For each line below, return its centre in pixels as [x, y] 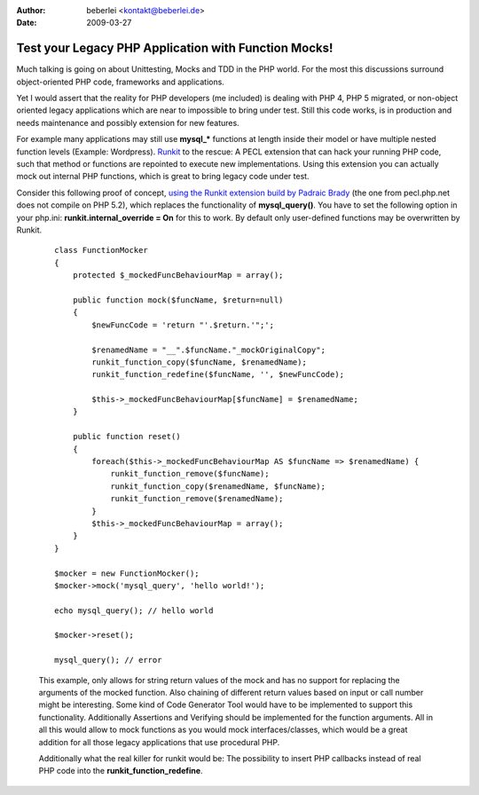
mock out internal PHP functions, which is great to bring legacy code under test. [163, 177]
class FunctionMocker [101, 250]
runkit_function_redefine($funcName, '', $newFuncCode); [218, 374]
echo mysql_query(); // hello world [134, 610]
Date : [27, 23]
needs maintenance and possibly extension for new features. [128, 122]
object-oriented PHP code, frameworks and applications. [121, 82]
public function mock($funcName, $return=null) [178, 300]
